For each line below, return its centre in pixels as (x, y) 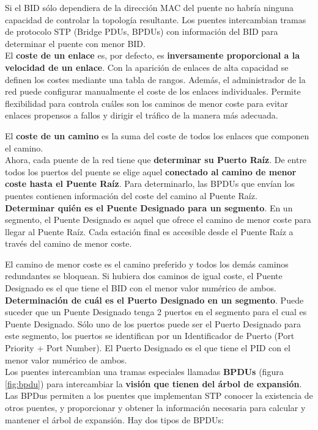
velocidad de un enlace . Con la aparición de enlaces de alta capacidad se (147, 67)
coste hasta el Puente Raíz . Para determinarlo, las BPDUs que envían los (150, 184)
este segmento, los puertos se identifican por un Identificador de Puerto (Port (150, 336)
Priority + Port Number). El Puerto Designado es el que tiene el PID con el (148, 348)
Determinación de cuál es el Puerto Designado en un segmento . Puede (154, 300)
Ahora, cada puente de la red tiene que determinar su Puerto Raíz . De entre (156, 160)
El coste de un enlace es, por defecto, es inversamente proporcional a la (153, 55)
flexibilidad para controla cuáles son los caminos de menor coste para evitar (146, 103)
